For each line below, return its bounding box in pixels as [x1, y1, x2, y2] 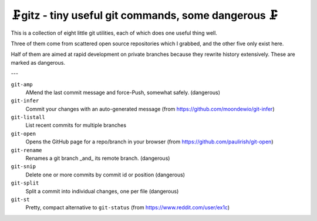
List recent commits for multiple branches [25, 122, 126, 129]
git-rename [11, 147, 42, 153]
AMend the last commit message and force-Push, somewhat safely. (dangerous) [25, 89, 220, 96]
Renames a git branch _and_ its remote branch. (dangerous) [25, 155, 170, 162]
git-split [11, 180, 39, 186]
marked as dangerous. [11, 59, 66, 66]
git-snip [11, 163, 36, 170]
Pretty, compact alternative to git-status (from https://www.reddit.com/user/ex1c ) [25, 204, 230, 211]
